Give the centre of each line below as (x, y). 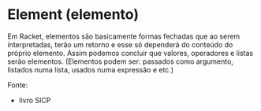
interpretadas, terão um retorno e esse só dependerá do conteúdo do (120, 44)
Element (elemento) (73, 15)
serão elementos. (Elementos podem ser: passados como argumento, (121, 61)
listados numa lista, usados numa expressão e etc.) (91, 69)
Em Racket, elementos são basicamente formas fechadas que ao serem (124, 36)
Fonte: (18, 85)
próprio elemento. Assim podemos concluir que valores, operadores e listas (130, 53)
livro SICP (35, 100)
